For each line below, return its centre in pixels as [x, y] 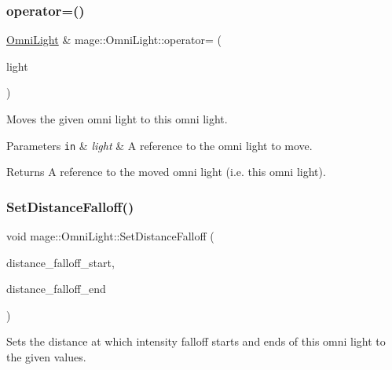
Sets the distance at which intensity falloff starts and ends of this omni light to [196, 341]
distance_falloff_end [56, 289]
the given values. [46, 357]
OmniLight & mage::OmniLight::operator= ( [114, 40]
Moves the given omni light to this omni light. [117, 119]
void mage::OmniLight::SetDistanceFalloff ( [110, 236]
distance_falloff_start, [60, 262]
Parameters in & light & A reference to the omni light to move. [159, 145]
